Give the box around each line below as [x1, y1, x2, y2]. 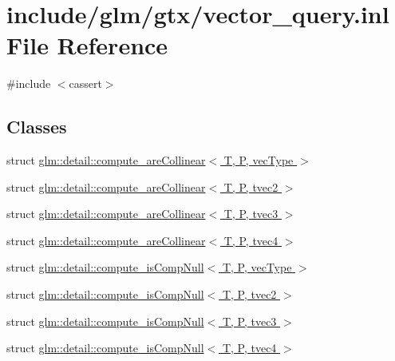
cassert [69, 75, 102, 92]
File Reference [6, 29, 168, 61]
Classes [6, 114, 67, 139]
